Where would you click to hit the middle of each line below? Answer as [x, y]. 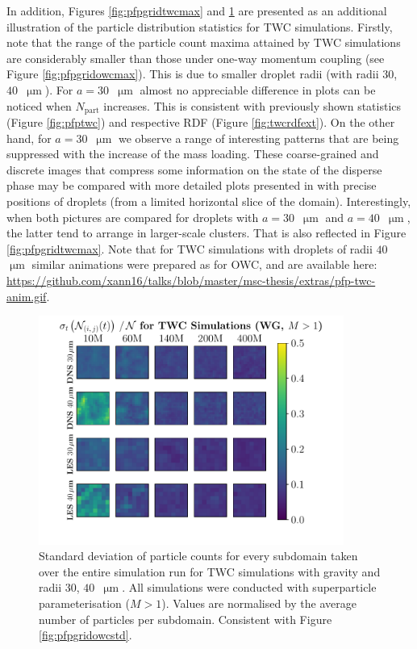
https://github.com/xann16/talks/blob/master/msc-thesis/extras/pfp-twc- [191, 280]
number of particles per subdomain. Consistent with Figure [186, 619]
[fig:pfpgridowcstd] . [85, 635]
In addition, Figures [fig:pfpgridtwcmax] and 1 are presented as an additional [197, 10]
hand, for [29, 138]
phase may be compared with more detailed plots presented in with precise [192, 185]
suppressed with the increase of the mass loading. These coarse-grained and [193, 154]
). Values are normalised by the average [259, 603]
